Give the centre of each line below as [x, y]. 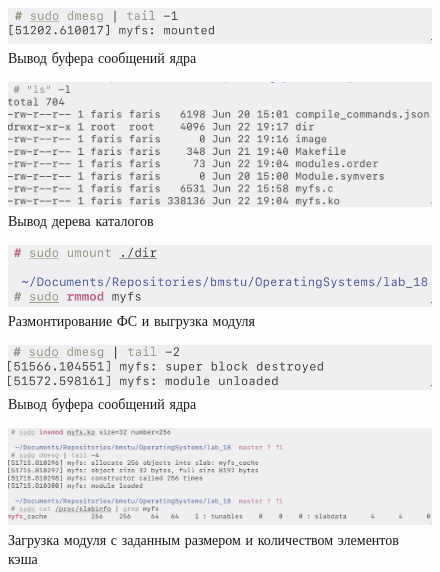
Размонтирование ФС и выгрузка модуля [131, 320]
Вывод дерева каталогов [81, 220]
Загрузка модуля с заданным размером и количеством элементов [203, 538]
